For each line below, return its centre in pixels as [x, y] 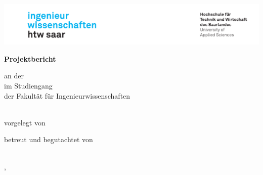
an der [14, 76]
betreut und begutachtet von [49, 139]
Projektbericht [30, 58]
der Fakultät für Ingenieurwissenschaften [67, 95]
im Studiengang [28, 85]
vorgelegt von [25, 122]
